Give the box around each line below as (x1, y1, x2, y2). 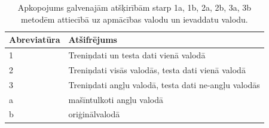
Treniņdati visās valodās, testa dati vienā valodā (68, 63, 246, 76)
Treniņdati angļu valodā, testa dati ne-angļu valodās (68, 78, 260, 90)
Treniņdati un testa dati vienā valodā (68, 49, 206, 61)
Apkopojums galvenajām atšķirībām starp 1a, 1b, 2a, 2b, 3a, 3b (17, 1, 252, 13)
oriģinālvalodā (68, 108, 120, 120)
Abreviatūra (9, 33, 60, 46)
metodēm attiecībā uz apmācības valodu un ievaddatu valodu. (21, 13, 248, 25)
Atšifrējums (68, 33, 117, 46)
